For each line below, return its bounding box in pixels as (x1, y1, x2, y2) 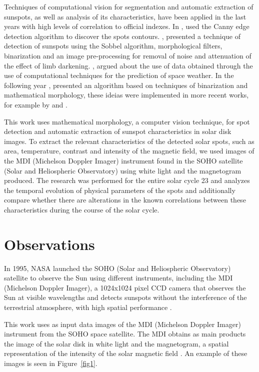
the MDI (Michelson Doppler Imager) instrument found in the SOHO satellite (4, 155, 243, 165)
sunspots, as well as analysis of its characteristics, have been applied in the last (4, 11, 246, 21)
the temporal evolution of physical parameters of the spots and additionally (4, 184, 235, 195)
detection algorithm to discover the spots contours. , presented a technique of (4, 30, 241, 41)
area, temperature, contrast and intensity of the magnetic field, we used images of (4, 145, 254, 156)
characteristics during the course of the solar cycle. (4, 204, 159, 214)
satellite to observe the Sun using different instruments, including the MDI (4, 272, 233, 283)
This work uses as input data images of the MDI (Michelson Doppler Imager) (4, 318, 241, 329)
